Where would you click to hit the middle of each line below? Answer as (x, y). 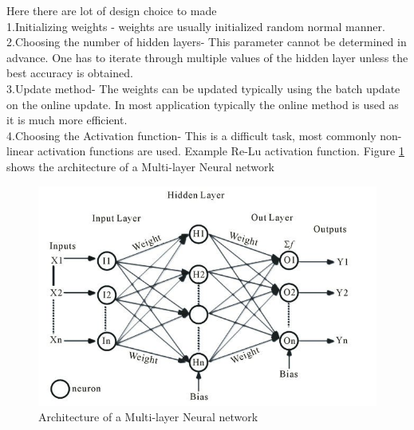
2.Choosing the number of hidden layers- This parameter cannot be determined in (207, 42)
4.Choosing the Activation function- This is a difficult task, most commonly (191, 135)
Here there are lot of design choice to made (112, 10)
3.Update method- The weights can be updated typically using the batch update (203, 88)
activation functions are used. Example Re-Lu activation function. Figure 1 (221, 151)
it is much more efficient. (67, 120)
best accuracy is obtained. (70, 73)
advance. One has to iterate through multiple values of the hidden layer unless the (207, 57)
